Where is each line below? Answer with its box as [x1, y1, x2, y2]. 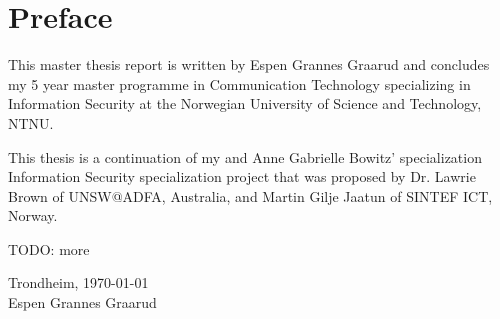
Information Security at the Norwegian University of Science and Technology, [8, 93, 482, 114]
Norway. [8, 205, 58, 226]
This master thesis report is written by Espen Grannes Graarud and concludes [8, 54, 490, 75]
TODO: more [8, 238, 90, 259]
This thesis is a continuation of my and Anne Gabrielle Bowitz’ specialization [8, 146, 482, 167]
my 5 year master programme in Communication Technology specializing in [8, 73, 471, 94]
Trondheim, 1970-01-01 [8, 272, 149, 293]
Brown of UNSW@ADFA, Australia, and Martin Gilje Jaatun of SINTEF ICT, [8, 185, 493, 206]
